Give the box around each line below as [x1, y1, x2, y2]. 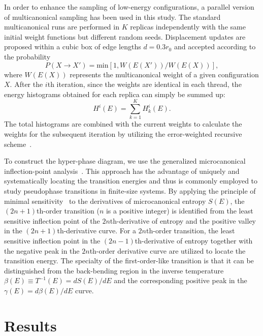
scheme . [4, 138, 32, 149]
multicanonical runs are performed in [4, 21, 119, 32]
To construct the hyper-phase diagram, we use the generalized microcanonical [4, 156, 246, 166]
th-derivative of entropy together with [135, 235, 253, 246]
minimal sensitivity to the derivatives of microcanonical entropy [4, 195, 206, 206]
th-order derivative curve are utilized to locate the [89, 245, 246, 256]
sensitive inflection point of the [4, 215, 100, 226]
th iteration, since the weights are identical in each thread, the [47, 79, 242, 89]
